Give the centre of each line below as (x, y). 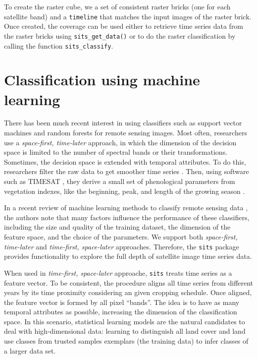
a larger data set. (30, 350)
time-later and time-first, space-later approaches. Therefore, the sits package (122, 246)
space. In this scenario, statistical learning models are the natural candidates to (125, 321)
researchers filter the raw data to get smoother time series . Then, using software (127, 171)
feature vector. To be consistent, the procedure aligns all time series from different (129, 282)
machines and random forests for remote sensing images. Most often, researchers (126, 133)
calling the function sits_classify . (59, 45)
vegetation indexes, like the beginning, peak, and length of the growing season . (125, 191)
